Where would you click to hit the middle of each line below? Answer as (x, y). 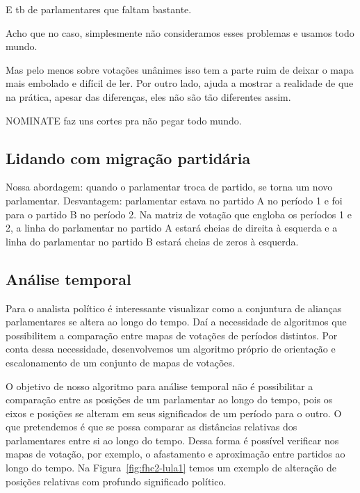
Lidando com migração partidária (128, 157)
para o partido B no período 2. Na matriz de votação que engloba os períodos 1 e (179, 214)
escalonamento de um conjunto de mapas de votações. (120, 362)
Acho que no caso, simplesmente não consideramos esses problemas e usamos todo (180, 32)
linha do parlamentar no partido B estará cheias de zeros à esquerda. (152, 241)
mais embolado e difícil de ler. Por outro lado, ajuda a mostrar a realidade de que (180, 83)
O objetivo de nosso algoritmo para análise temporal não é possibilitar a (159, 386)
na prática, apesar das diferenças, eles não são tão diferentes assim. (148, 96)
